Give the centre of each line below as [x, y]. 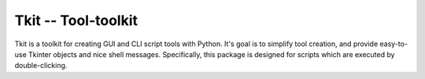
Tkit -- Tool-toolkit [76, 20]
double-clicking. [41, 66]
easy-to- [394, 44]
